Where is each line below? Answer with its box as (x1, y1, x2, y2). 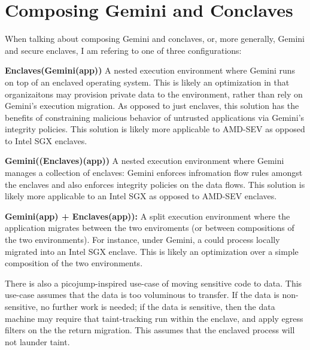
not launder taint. (5, 335, 70, 348)
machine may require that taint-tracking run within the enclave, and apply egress (5, 312, 303, 324)
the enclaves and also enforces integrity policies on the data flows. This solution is (5, 178, 305, 190)
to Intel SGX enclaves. (5, 134, 87, 147)
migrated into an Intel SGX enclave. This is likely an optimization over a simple (5, 245, 299, 257)
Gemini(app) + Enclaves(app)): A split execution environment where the (5, 209, 290, 222)
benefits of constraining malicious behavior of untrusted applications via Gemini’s (5, 111, 305, 123)
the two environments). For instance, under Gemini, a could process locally (5, 233, 280, 246)
